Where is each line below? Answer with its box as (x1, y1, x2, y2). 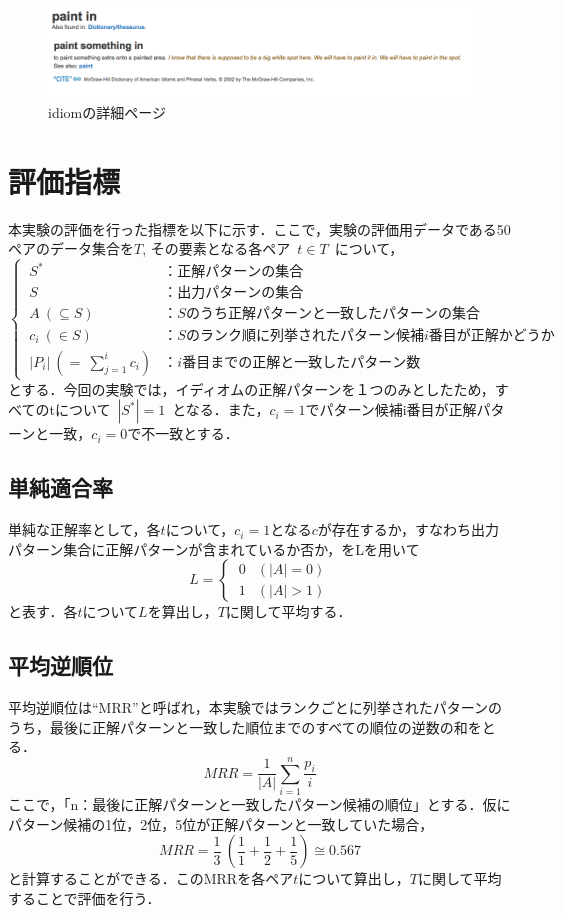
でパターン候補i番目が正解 (305, 399, 477, 420)
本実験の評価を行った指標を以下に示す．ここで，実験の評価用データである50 (8, 218, 511, 239)
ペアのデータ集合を (8, 238, 134, 259)
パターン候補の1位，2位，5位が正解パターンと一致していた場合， (8, 813, 434, 834)
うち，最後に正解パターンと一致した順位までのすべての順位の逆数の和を (8, 716, 482, 737)
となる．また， (172, 399, 270, 420)
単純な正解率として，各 (8, 519, 161, 540)
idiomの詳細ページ (48, 101, 166, 122)
